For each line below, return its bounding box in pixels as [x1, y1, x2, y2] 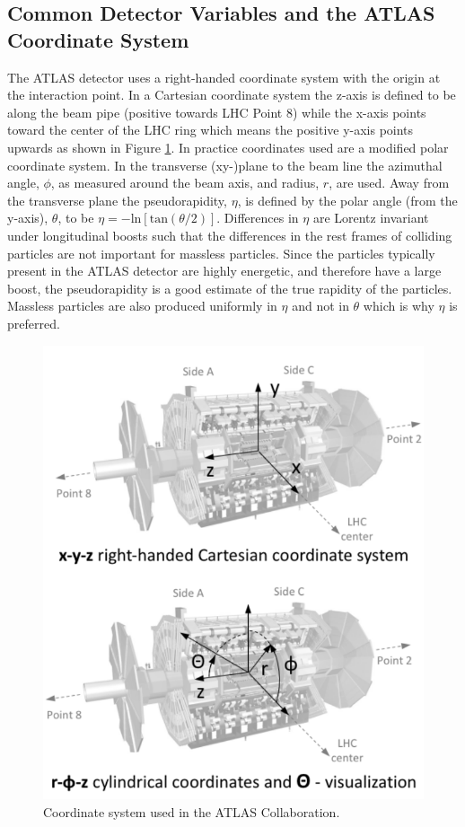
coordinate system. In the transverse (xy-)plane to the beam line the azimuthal [7, 155, 443, 174]
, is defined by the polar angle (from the [237, 190, 458, 209]
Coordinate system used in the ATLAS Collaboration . [43, 803, 340, 822]
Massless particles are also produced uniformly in [7, 296, 277, 315]
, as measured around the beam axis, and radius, [50, 173, 320, 192]
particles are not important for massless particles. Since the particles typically [7, 243, 435, 262]
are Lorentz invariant [312, 208, 429, 227]
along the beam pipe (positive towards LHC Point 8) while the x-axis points [7, 102, 426, 121]
